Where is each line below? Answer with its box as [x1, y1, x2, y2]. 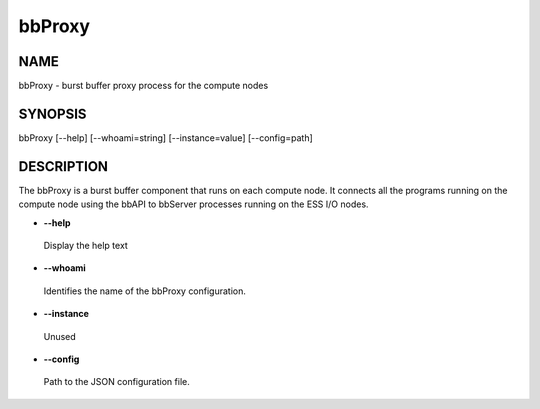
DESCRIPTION [18, 158, 109, 175]
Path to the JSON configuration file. [43, 376, 190, 388]
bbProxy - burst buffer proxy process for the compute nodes [18, 80, 269, 92]
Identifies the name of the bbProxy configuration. [43, 285, 247, 297]
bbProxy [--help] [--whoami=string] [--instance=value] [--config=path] [18, 131, 314, 144]
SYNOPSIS [18, 105, 87, 122]
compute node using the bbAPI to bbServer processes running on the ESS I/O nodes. [18, 198, 369, 210]
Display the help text [43, 240, 129, 252]
